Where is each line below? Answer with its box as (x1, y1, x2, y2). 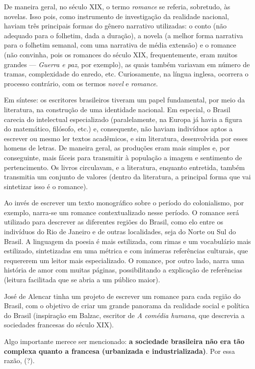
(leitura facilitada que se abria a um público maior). (4, 274, 160, 285)
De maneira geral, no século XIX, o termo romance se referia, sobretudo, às (4, 1, 230, 11)
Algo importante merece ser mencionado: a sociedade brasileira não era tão (4, 336, 245, 346)
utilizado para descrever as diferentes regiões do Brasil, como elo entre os (4, 217, 223, 227)
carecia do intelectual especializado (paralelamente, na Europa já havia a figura (4, 114, 242, 124)
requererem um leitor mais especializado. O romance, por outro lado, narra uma (4, 255, 245, 265)
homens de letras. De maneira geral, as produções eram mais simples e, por (4, 143, 230, 153)
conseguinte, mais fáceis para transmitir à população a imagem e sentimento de (4, 152, 242, 162)
